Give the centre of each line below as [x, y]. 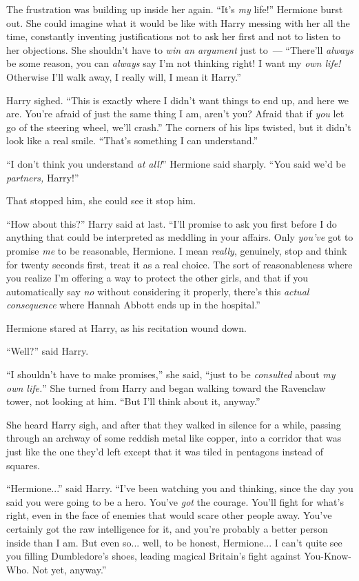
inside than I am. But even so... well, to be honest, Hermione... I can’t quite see [174, 542]
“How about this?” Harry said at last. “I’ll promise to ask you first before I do [172, 223]
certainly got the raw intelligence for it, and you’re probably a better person [167, 529]
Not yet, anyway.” [69, 569]
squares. [23, 465]
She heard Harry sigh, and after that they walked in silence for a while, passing [174, 424]
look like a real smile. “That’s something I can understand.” [132, 140]
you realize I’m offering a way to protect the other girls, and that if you [157, 278]
